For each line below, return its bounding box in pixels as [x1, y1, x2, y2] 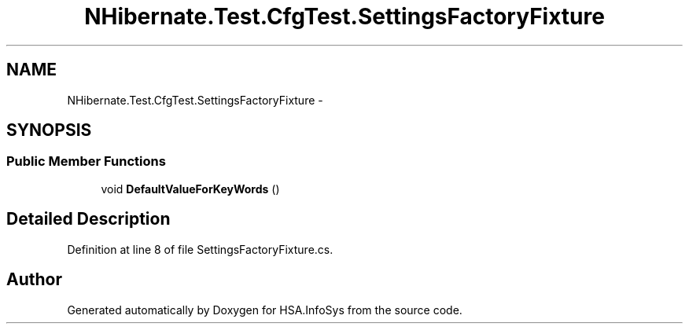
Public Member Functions [6, 153, 166, 170]
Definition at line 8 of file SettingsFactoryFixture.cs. [67, 242, 333, 256]
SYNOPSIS [6, 120, 92, 141]
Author [6, 269, 62, 290]
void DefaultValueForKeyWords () [101, 181, 280, 196]
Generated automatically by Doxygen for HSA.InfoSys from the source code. [67, 302, 462, 317]
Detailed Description [6, 209, 171, 229]
